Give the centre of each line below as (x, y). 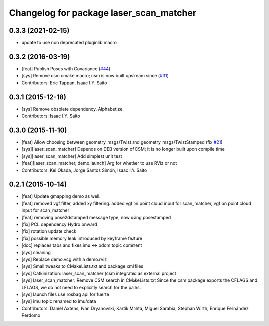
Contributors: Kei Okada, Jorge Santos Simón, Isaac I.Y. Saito (84, 170)
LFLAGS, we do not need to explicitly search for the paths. (81, 287)
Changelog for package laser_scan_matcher (103, 13)
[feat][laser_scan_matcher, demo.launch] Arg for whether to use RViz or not (99, 163)
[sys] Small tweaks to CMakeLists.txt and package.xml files (83, 266)
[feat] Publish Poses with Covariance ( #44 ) (66, 69)
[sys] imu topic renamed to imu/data (59, 301)
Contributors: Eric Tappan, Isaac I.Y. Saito (64, 83)
